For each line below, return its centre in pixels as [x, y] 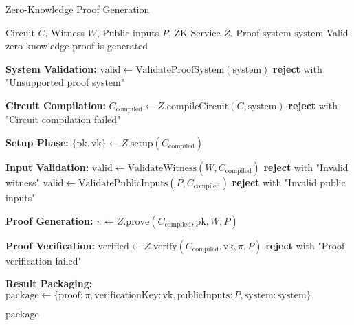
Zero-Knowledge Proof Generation [78, 9]
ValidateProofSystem [180, 70]
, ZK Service [194, 32]
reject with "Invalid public [289, 182]
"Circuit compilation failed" [63, 119]
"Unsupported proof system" [65, 82]
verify [165, 246]
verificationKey [126, 295]
